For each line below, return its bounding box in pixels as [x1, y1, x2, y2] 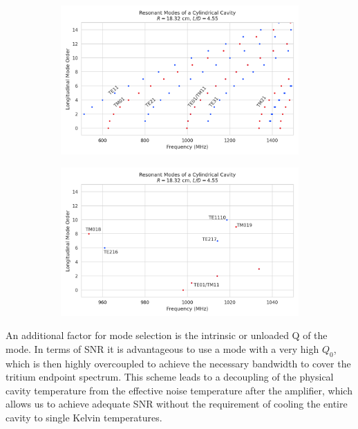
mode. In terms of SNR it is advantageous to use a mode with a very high [6, 341, 319, 356]
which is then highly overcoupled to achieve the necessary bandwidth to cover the [6, 356, 351, 370]
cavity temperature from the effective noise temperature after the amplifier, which [6, 383, 352, 397]
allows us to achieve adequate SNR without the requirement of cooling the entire [6, 396, 348, 411]
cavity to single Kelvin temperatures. [6, 410, 162, 424]
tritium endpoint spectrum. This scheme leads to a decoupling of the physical [6, 369, 334, 384]
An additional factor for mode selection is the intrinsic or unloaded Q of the [6, 328, 328, 343]
